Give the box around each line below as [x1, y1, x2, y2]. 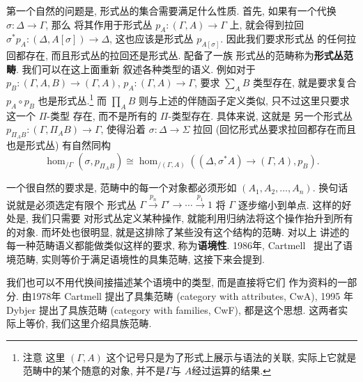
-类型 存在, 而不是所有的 [47, 108, 157, 122]
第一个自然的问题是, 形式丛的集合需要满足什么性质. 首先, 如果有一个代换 [6, 3, 337, 17]
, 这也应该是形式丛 [109, 31, 194, 46]
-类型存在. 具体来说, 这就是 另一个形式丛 [168, 108, 353, 122]
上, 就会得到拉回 [229, 17, 304, 31]
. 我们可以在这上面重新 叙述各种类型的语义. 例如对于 [16, 61, 256, 76]
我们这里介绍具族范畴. [51, 316, 152, 331]
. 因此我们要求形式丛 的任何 [220, 31, 347, 46]
